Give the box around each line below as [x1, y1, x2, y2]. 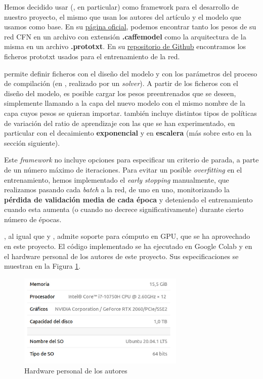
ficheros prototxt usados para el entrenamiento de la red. [4, 51, 180, 61]
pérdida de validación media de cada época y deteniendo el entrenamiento [4, 194, 253, 204]
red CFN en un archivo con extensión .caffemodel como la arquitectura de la [4, 31, 246, 41]
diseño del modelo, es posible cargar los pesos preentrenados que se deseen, [4, 88, 236, 98]
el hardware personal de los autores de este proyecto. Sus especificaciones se [4, 250, 239, 261]
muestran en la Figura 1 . [4, 261, 81, 271]
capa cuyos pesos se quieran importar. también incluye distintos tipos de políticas [4, 107, 257, 118]
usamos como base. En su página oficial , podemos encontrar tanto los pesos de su [4, 21, 256, 32]
